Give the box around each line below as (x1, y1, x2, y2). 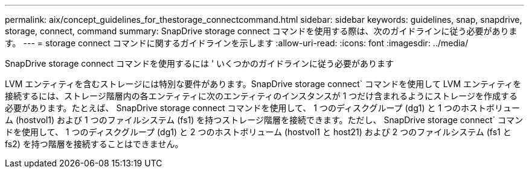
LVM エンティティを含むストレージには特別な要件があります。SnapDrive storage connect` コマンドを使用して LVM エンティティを (5, 79, 522, 89)
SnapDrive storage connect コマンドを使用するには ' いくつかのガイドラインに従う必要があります (5, 58, 394, 68)
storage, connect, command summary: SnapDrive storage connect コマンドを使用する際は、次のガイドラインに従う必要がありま (5, 26, 518, 36)
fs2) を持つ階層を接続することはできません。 (5, 139, 184, 149)
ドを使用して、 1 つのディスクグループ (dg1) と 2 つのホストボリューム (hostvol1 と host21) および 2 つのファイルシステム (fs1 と (5, 127, 511, 137)
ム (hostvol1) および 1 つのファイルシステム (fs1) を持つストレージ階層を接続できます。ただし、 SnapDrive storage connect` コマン (5, 115, 523, 125)
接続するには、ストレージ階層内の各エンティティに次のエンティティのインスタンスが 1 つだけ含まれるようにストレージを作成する (5, 91, 518, 101)
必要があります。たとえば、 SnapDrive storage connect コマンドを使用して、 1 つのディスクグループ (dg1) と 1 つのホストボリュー (5, 103, 521, 113)
